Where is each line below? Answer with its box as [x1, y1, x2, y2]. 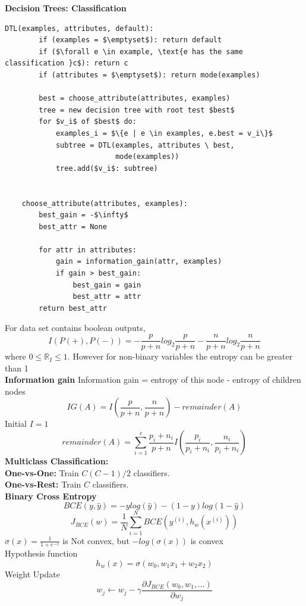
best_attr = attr [72, 292, 141, 301]
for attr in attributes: [39, 245, 137, 254]
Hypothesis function [5, 547, 78, 560]
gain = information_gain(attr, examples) [55, 257, 222, 266]
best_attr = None [39, 222, 107, 231]
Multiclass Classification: [5, 455, 109, 467]
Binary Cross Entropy [5, 489, 97, 502]
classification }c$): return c [5, 59, 128, 68]
